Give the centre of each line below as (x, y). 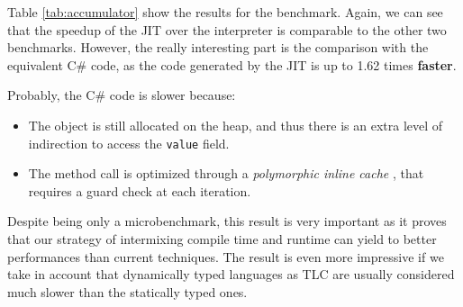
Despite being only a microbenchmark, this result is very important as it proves (227, 221)
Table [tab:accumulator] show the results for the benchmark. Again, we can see (225, 12)
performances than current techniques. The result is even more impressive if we (226, 256)
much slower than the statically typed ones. (127, 291)
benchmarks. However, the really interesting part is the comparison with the (218, 47)
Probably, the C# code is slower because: (122, 95)
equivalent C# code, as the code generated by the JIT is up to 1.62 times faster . (232, 64)
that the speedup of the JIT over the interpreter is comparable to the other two (227, 29)
